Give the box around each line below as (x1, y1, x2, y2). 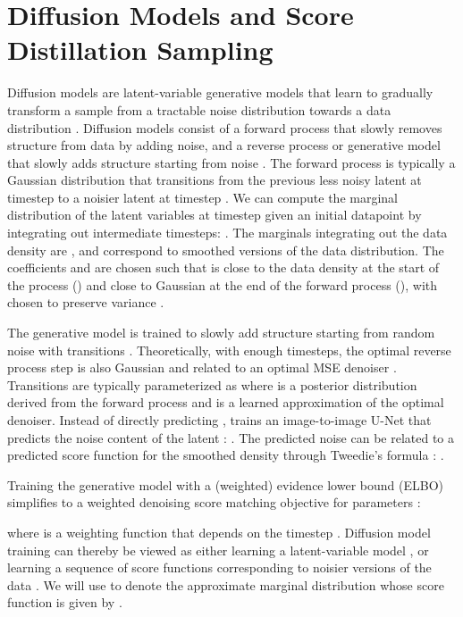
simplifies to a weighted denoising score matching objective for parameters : (7, 493, 421, 512)
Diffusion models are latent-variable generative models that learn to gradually (7, 83, 434, 102)
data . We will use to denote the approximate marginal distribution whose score (7, 575, 444, 594)
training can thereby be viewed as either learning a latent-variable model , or (7, 540, 429, 559)
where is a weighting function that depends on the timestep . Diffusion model (7, 522, 431, 541)
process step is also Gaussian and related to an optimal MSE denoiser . (7, 358, 397, 377)
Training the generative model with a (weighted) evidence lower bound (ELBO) (7, 475, 443, 494)
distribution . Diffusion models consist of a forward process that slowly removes (7, 118, 442, 137)
